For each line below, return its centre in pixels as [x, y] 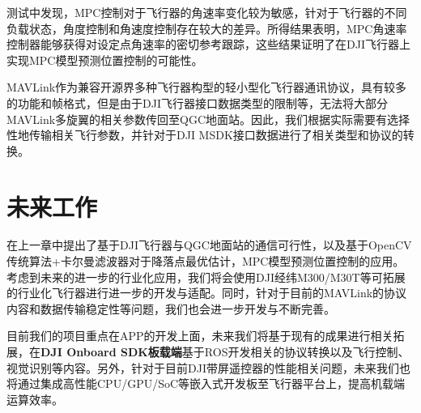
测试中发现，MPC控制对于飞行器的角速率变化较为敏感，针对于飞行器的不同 [207, 12]
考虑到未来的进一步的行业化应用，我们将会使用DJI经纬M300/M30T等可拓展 [206, 277]
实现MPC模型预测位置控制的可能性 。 [105, 60]
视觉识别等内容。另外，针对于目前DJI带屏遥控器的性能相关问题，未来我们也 [208, 367]
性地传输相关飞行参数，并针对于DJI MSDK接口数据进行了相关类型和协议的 [205, 135]
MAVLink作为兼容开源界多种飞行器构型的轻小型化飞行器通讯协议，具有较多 [207, 87]
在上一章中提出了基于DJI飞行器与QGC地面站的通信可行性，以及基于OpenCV [209, 245]
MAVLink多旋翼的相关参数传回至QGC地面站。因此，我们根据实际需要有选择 [208, 119]
